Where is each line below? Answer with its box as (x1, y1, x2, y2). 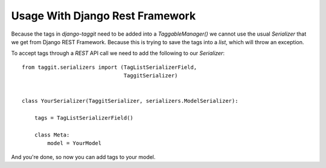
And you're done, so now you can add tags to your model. (11, 153, 156, 160)
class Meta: (34, 131, 70, 138)
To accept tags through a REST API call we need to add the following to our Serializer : (11, 50, 225, 57)
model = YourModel (47, 140, 102, 147)
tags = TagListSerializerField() (34, 115, 134, 121)
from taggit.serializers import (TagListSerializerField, (22, 63, 197, 71)
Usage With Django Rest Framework (11, 9, 196, 22)
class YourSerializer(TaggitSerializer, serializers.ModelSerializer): (22, 97, 238, 105)
